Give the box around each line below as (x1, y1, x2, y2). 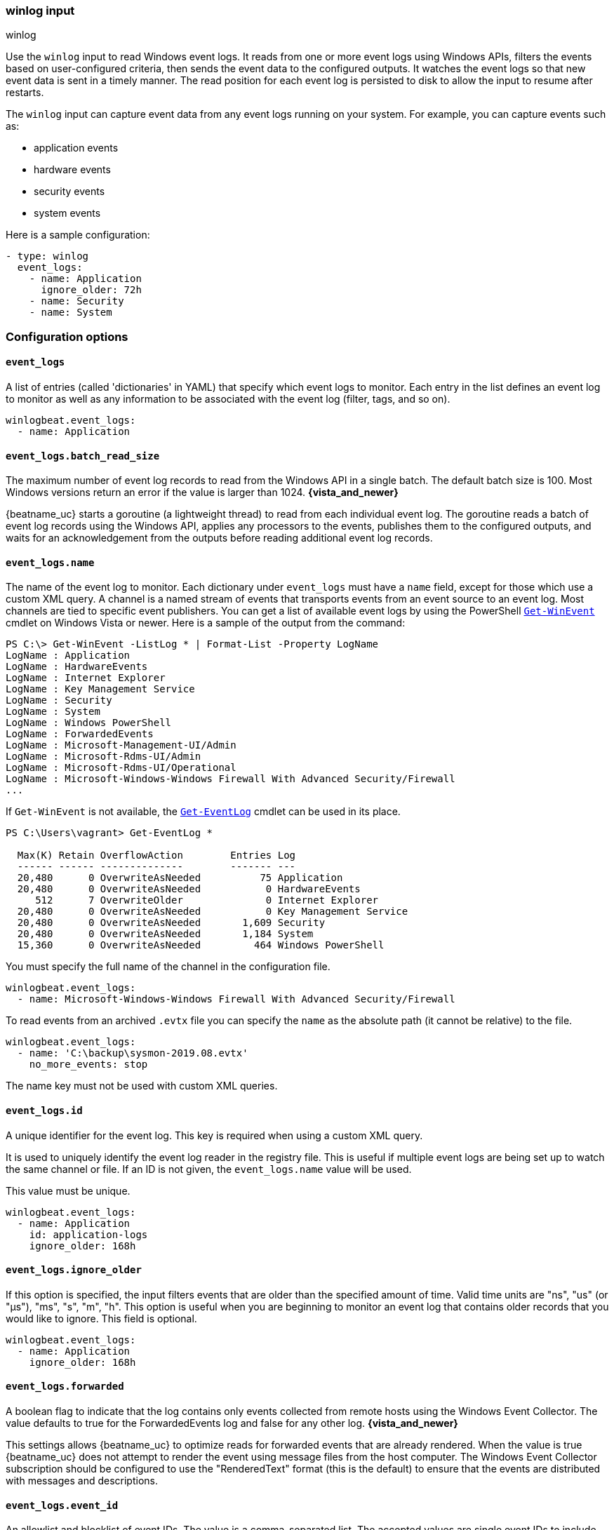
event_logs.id (6, 1105, 83, 1117)
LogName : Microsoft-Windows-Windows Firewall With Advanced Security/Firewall (6, 773, 455, 785)
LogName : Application (6, 650, 131, 662)
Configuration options (6, 329, 128, 344)
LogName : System (6, 706, 100, 718)
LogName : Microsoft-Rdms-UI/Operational (6, 762, 236, 774)
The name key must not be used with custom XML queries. (6, 1080, 278, 1092)
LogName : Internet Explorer (6, 672, 166, 684)
